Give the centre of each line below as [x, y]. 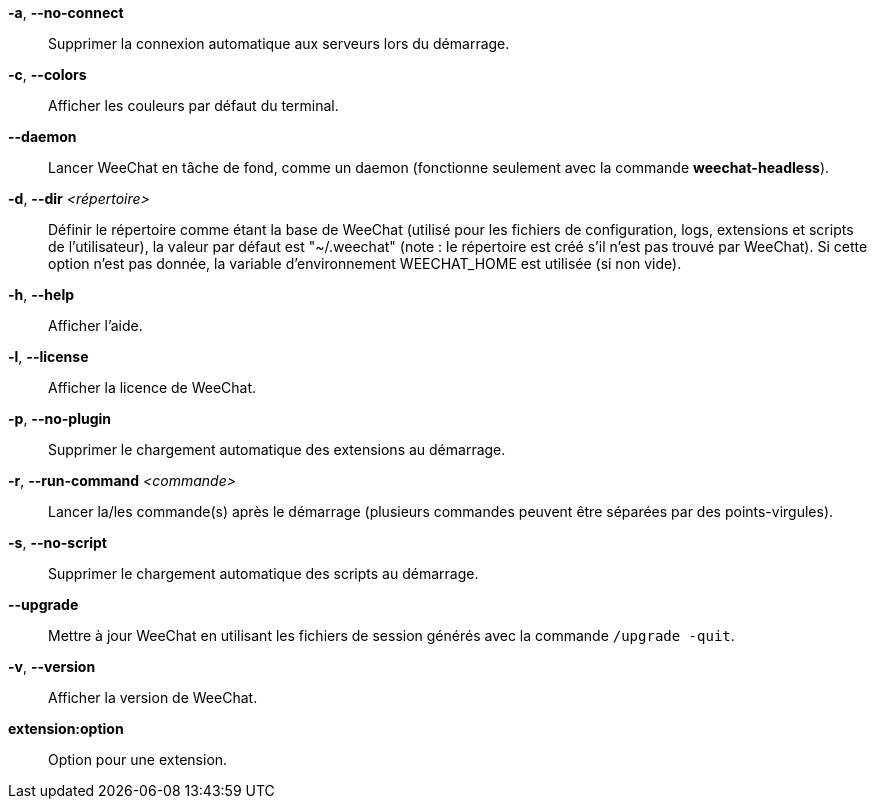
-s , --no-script [57, 542]
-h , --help [41, 294]
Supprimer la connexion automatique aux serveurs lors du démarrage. [279, 43]
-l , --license [48, 356]
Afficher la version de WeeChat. [153, 697]
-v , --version [52, 666]
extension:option [66, 728]
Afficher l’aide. [95, 325]
